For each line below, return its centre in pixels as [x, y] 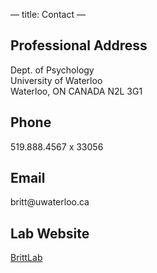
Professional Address [79, 45]
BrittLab [26, 258]
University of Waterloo [56, 80]
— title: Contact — [48, 14]
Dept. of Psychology [52, 70]
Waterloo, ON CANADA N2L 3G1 [76, 91]
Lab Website [50, 233]
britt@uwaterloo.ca [50, 202]
